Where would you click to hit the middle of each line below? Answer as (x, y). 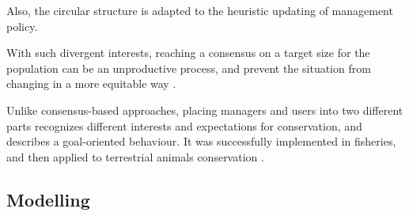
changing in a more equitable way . (91, 83)
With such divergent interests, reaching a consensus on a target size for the (188, 53)
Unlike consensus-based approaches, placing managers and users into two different (205, 110)
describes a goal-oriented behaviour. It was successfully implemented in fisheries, (201, 141)
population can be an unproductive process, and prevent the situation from (189, 68)
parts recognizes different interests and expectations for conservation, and (184, 125)
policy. (22, 26)
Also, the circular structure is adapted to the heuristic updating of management (200, 10)
